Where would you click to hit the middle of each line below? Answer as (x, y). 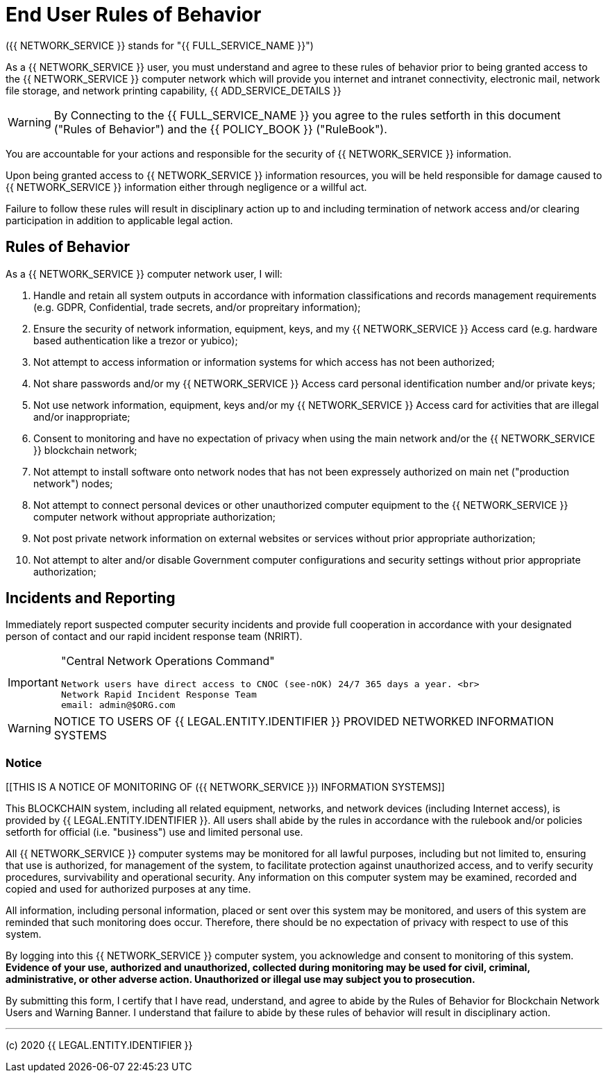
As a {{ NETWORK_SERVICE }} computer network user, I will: (144, 273)
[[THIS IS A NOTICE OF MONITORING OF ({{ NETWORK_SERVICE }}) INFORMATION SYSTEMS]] (225, 787)
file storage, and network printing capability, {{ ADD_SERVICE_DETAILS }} (174, 90)
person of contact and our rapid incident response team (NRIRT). (154, 637)
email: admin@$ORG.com (118, 705)
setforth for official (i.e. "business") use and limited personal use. (154, 832)
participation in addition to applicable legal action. (119, 220)
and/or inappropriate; (82, 416)
